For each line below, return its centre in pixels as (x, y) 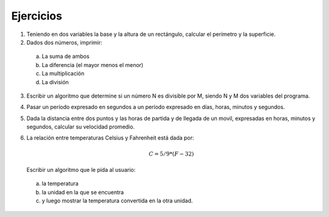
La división (55, 82)
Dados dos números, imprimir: (65, 42)
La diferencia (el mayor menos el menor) (93, 65)
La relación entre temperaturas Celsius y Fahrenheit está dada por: (110, 138)
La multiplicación (63, 74)
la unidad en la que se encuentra (83, 192)
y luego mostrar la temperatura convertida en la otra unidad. (117, 201)
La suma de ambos (65, 56)
